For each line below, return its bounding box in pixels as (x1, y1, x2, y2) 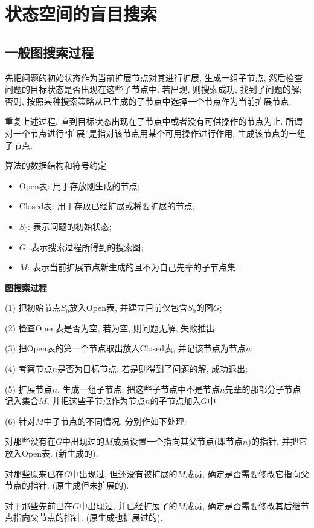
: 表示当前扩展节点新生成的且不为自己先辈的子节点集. (27, 261, 238, 273)
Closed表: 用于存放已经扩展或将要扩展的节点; (19, 200, 195, 212)
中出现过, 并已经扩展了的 (79, 499, 178, 512)
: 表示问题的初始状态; (28, 220, 112, 232)
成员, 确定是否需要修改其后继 (185, 499, 301, 512)
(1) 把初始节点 (5, 301, 61, 314)
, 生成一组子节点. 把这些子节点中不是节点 (57, 382, 220, 395)
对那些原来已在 (5, 467, 64, 480)
